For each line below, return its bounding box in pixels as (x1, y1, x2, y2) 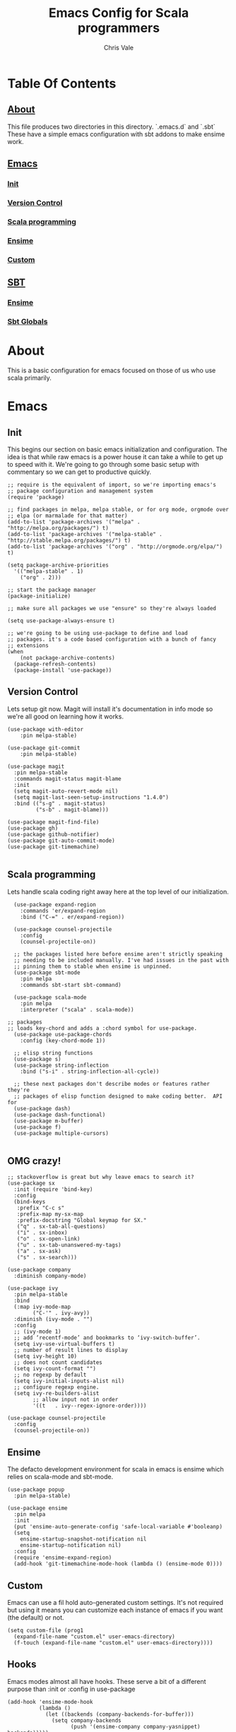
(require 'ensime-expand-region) (13, 1554, 112, 1562)
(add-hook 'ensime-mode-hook (7, 1698, 93, 1705)
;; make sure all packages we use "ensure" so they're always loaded (7, 605, 217, 612)
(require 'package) (7, 493, 65, 501)
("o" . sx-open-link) (16, 1235, 81, 1242)
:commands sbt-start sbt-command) (20, 981, 122, 988)
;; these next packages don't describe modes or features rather (13, 1080, 211, 1087)
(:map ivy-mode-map (13, 1303, 71, 1311)
